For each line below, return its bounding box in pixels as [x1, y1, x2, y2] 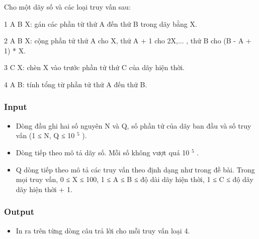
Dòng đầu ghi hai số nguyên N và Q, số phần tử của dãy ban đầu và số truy [16, 120, 251, 131]
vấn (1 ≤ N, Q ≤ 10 [16, 130, 75, 141]
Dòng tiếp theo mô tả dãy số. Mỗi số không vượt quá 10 [16, 147, 190, 157]
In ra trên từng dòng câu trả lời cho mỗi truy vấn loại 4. [16, 225, 190, 235]
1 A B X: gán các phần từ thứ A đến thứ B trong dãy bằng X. [4, 18, 197, 29]
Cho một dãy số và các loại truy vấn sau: [4, 2, 131, 12]
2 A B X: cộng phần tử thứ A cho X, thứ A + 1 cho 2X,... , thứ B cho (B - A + [4, 35, 251, 46]
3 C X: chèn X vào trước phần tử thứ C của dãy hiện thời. [4, 62, 185, 73]
